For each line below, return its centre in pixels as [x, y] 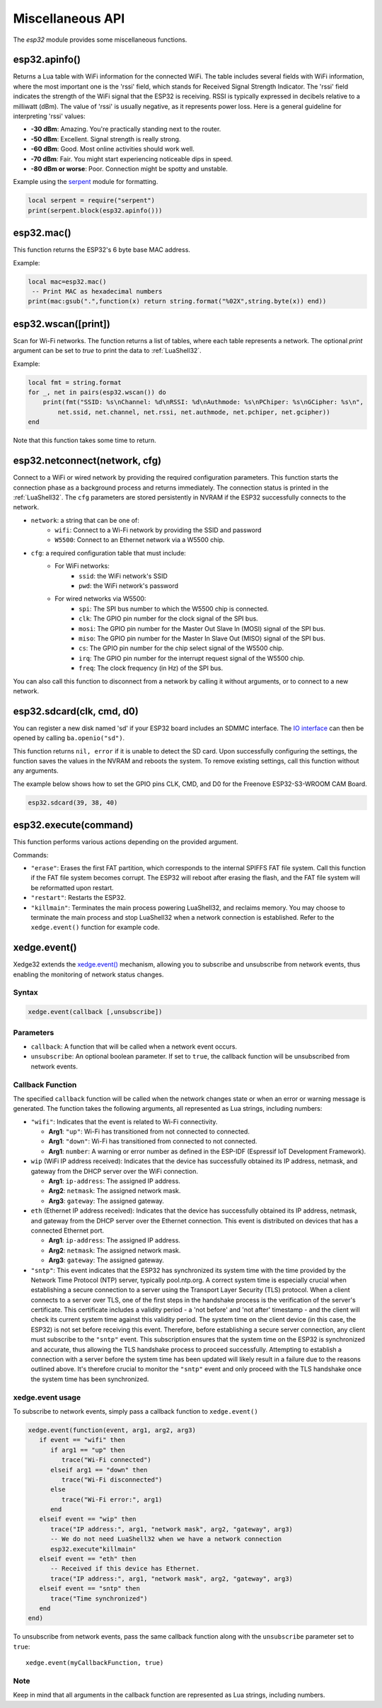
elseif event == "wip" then [88, 1519]
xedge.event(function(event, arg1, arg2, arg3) [112, 1430]
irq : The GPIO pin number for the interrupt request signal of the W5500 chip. [192, 658]
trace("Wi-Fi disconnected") [112, 1479]
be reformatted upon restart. [73, 887]
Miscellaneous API [69, 18]
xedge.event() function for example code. [95, 928]
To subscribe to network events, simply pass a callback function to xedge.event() [135, 1411]
